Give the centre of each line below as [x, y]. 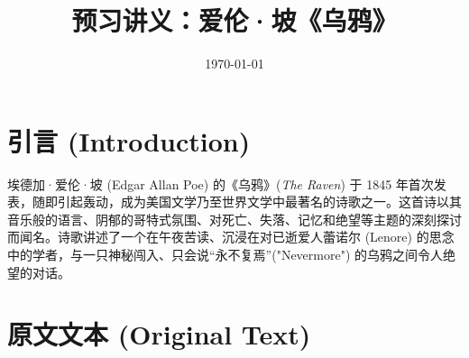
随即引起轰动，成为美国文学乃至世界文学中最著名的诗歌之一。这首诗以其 [247, 202]
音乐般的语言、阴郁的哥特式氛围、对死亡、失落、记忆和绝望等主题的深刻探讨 [234, 219]
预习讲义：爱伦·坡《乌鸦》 [234, 20]
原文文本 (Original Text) [159, 334]
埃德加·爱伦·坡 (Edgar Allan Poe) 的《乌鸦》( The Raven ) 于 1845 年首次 [221, 184]
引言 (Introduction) [129, 140]
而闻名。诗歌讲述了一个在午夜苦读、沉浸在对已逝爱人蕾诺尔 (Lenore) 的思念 [231, 237]
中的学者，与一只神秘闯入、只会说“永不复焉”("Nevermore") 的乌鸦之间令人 [225, 255]
